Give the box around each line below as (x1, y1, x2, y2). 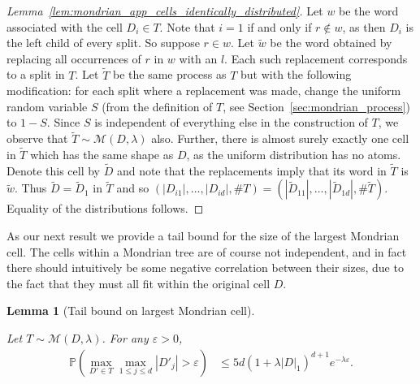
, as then (342, 18, 386, 35)
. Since (46, 114, 80, 131)
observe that (6, 130, 68, 147)
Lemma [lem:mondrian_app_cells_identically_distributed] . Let (6, 2, 323, 19)
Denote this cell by (6, 162, 100, 179)
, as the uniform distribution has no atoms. (186, 146, 401, 162)
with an (179, 50, 218, 67)
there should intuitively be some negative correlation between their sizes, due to (6, 259, 404, 276)
